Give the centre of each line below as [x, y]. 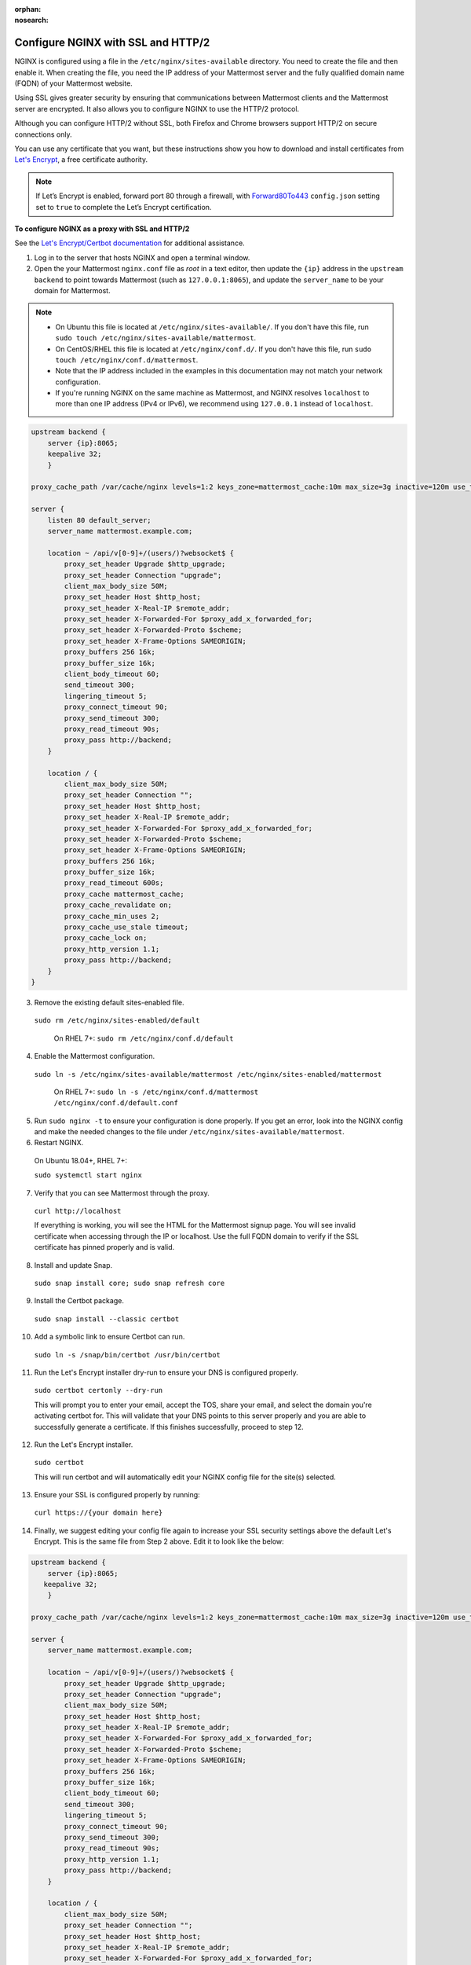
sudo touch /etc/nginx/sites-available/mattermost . [156, 338]
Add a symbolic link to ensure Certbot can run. [110, 1337]
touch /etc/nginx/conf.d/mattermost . [127, 360]
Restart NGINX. [59, 1143]
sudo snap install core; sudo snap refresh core [130, 1283]
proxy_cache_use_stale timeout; [126, 927]
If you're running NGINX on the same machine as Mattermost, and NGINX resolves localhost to [212, 393]
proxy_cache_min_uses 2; [112, 916]
